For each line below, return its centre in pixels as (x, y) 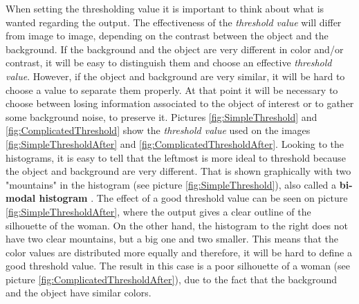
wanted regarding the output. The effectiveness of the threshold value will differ (174, 22)
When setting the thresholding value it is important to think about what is (165, 8)
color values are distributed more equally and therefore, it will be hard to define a (179, 252)
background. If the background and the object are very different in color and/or (175, 49)
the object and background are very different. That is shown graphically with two (178, 171)
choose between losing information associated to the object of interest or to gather (180, 103)
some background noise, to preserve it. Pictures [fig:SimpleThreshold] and (162, 116)
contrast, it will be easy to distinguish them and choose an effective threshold (169, 63)
